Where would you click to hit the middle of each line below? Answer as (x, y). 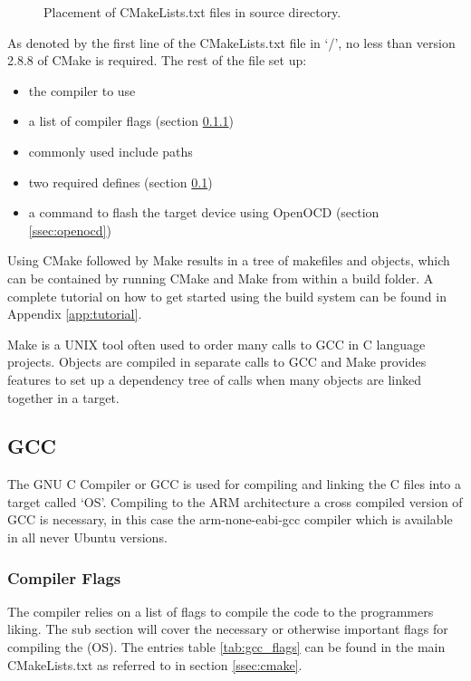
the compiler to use (82, 90)
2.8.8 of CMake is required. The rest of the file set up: (157, 60)
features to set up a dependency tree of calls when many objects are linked (214, 379)
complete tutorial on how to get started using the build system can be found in (227, 296)
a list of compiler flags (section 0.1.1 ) (131, 121)
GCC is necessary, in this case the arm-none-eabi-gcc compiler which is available (230, 519)
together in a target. (63, 397)
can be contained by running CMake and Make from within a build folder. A (221, 278)
